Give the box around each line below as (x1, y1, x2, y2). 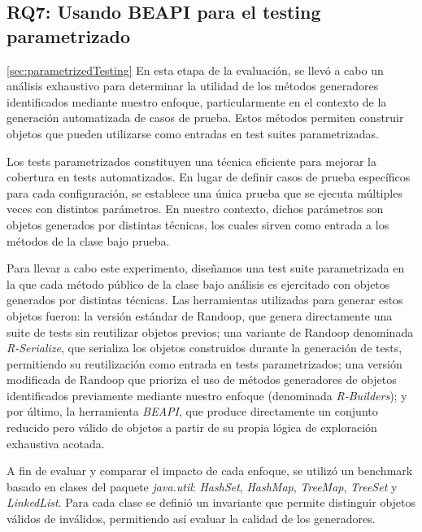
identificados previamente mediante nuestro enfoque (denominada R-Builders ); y (7, 386, 407, 403)
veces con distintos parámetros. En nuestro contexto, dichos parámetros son (7, 200, 384, 217)
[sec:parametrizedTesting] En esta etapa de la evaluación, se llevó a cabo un (7, 61, 384, 78)
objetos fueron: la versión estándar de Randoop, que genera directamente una (7, 307, 393, 324)
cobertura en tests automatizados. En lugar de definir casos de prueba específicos (7, 168, 411, 185)
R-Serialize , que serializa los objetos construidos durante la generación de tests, (7, 339, 402, 356)
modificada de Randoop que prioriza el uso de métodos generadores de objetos (7, 371, 397, 388)
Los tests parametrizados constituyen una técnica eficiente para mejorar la (7, 152, 376, 169)
